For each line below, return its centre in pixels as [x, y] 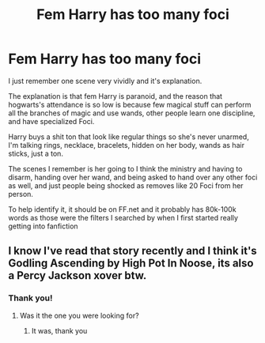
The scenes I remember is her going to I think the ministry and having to [125, 168]
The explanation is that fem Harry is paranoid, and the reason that [115, 96]
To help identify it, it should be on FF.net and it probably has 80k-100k [122, 209]
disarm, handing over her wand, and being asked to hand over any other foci [133, 177]
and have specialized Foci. [51, 121]
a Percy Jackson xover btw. [78, 275]
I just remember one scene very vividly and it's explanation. [105, 81]
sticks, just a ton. [36, 153]
